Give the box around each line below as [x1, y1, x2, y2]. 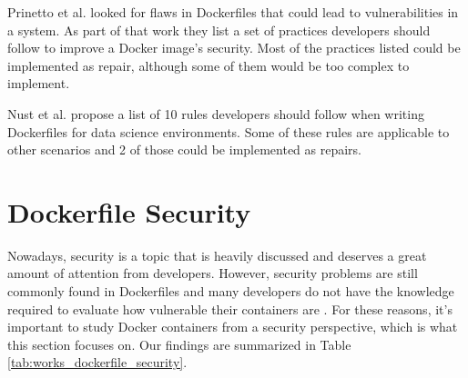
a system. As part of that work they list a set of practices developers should [7, 20, 431, 39]
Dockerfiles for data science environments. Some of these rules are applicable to [7, 122, 450, 141]
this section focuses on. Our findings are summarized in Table [7, 334, 351, 353]
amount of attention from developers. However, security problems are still [7, 264, 418, 283]
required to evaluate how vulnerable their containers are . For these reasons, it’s [7, 299, 453, 318]
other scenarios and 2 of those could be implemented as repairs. [7, 140, 362, 159]
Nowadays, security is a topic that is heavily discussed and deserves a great [7, 245, 427, 264]
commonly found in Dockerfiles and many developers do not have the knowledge [7, 282, 454, 301]
